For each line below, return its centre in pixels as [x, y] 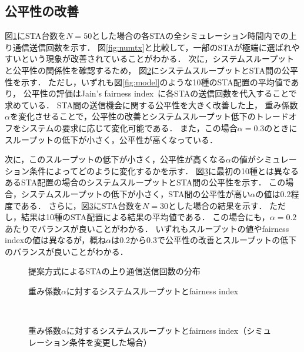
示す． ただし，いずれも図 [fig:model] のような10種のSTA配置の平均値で [156, 82]
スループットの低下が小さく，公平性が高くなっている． [111, 139]
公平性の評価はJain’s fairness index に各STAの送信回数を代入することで [160, 93]
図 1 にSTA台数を [36, 36]
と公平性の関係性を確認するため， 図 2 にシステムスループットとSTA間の [143, 70]
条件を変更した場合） [110, 342]
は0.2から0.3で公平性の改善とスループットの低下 [204, 240]
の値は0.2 [273, 193]
